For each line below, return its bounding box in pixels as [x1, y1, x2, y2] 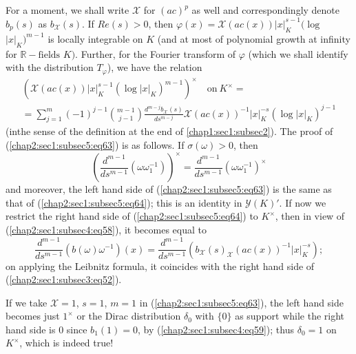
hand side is [6, 322, 56, 336]
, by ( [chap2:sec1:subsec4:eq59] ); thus [137, 322, 294, 336]
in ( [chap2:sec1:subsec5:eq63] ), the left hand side [139, 295, 344, 309]
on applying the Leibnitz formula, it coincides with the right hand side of [6, 258, 315, 273]
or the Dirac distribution [76, 309, 181, 323]
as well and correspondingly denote [191, 3, 340, 17]
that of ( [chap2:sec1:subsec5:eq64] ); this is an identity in [6, 195, 242, 209]
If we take [6, 295, 48, 309]
